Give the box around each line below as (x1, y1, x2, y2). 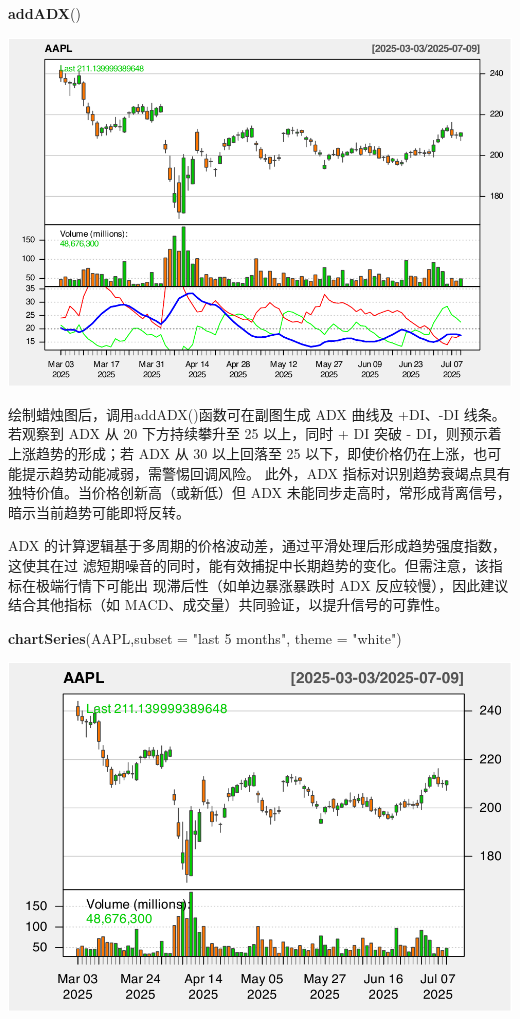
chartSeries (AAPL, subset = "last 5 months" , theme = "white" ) (8, 627, 402, 648)
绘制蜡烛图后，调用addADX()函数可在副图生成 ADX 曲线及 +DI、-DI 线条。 (8, 403, 506, 424)
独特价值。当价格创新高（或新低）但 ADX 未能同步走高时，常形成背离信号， (8, 482, 511, 503)
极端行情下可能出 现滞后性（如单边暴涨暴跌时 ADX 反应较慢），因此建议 (35, 574, 509, 595)
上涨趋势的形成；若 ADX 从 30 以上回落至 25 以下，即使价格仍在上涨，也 (8, 443, 488, 464)
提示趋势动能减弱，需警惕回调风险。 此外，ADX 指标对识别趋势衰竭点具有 (21, 462, 511, 483)
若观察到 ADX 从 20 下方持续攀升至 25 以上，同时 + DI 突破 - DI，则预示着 (8, 423, 502, 444)
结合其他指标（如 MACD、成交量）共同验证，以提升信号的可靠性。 (8, 594, 449, 615)
